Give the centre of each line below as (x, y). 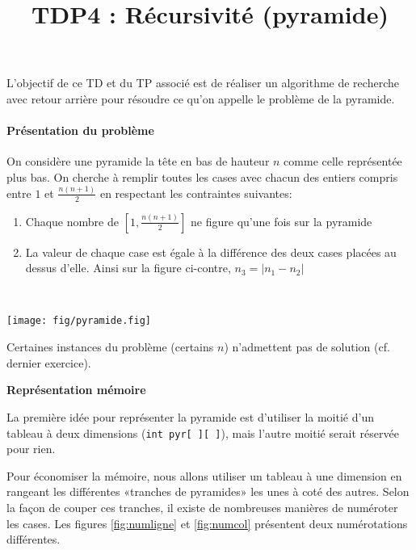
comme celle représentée (343, 161)
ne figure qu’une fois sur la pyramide (282, 221)
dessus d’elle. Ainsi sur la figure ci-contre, (128, 268)
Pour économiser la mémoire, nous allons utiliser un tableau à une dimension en (204, 475)
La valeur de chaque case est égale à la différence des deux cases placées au (211, 252)
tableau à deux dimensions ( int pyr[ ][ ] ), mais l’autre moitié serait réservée (203, 432)
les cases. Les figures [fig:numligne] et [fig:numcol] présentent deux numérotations (207, 523)
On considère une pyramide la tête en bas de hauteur (138, 161)
